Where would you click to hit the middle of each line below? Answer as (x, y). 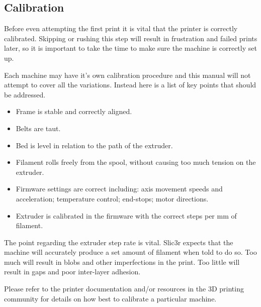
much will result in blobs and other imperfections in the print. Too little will (122, 262)
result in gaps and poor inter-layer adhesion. (72, 272)
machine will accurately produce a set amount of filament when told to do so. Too (130, 252)
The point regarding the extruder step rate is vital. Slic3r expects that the (119, 242)
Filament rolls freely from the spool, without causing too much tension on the (136, 162)
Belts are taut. (38, 128)
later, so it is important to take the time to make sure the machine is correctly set (130, 48)
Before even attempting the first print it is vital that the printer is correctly (121, 28)
